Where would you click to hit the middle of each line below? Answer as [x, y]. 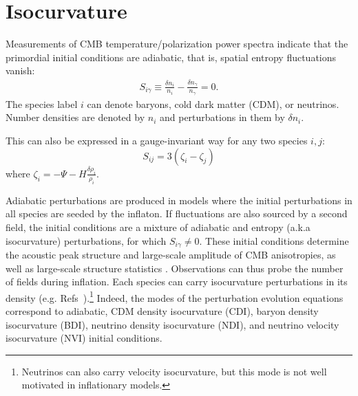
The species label [42, 103]
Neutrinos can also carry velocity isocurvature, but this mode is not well [174, 371]
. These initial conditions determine [274, 240]
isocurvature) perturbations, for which [86, 240]
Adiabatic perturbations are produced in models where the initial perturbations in [179, 200]
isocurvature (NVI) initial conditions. [84, 338]
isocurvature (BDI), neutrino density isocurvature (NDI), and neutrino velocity [172, 324]
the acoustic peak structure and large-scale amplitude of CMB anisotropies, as [171, 254]
